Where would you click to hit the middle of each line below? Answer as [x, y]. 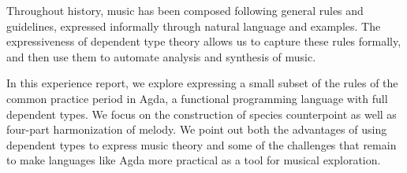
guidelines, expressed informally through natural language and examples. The [194, 26]
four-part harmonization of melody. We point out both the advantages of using [197, 129]
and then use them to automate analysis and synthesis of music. [161, 56]
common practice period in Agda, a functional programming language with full [197, 98]
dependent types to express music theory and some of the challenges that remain [202, 144]
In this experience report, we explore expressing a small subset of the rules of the [202, 83]
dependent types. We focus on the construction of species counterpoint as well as [202, 114]
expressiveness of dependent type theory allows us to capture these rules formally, [204, 41]
